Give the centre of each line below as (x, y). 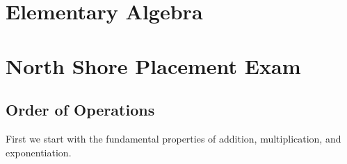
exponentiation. (39, 152)
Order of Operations (80, 110)
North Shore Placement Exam (153, 65)
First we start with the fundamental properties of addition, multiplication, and (173, 138)
